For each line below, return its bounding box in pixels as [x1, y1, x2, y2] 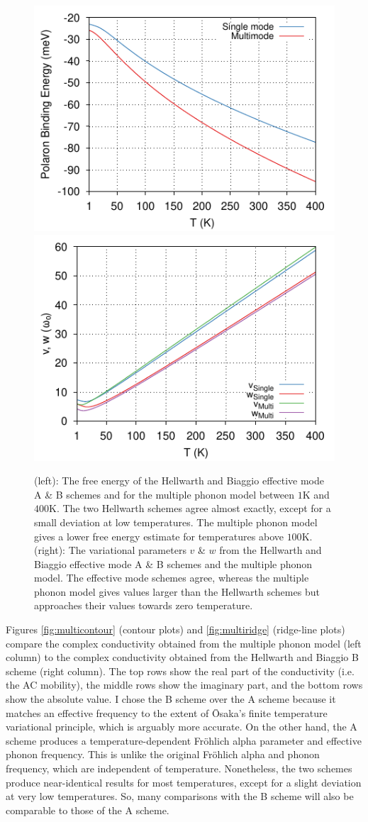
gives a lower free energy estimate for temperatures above [34, 528, 284, 543]
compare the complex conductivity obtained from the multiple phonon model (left [6, 635, 362, 650]
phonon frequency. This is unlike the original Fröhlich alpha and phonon [6, 747, 320, 762]
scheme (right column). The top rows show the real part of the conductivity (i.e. [6, 663, 355, 678]
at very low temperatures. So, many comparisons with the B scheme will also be [6, 789, 354, 804]
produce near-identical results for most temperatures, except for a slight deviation [6, 774, 362, 789]
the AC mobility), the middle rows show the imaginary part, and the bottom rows [6, 677, 363, 692]
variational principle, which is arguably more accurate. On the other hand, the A [6, 719, 357, 734]
